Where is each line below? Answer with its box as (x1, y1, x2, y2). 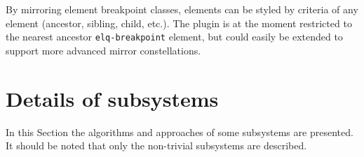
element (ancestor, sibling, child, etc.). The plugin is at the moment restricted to (6, 15, 352, 30)
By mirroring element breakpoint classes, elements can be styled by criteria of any (6, 2, 358, 16)
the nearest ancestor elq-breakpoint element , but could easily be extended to (6, 29, 343, 44)
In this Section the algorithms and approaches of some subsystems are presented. (6, 124, 353, 139)
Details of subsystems (6, 84, 219, 112)
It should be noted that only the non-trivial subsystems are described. (6, 138, 307, 153)
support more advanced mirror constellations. (6, 43, 201, 57)
